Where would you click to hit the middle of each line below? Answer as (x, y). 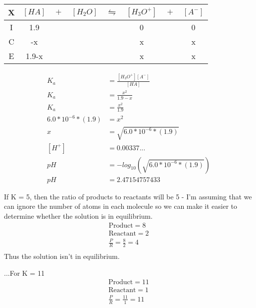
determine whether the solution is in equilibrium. (78, 216)
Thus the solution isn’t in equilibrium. (62, 256)
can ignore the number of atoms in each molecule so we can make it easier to (121, 206)
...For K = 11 (24, 273)
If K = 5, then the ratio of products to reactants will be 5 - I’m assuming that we (128, 196)
